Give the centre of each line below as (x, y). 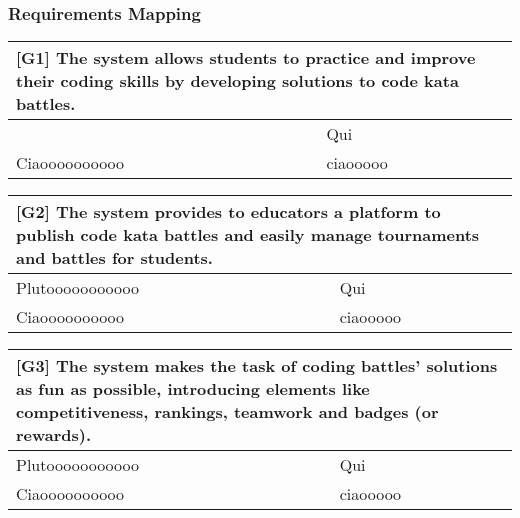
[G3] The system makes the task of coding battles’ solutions (257, 366)
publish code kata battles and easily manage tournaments (248, 235)
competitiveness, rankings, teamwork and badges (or (227, 412)
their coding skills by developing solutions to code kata (237, 81)
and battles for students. (114, 258)
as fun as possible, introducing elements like (193, 389)
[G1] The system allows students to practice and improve (246, 58)
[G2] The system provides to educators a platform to (228, 212)
